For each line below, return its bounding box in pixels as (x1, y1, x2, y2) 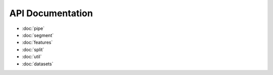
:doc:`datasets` (22, 61, 54, 67)
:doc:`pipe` (22, 25, 45, 31)
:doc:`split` (22, 46, 44, 53)
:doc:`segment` (22, 32, 54, 38)
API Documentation (9, 8, 93, 19)
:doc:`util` (22, 54, 42, 60)
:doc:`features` (22, 40, 53, 46)
